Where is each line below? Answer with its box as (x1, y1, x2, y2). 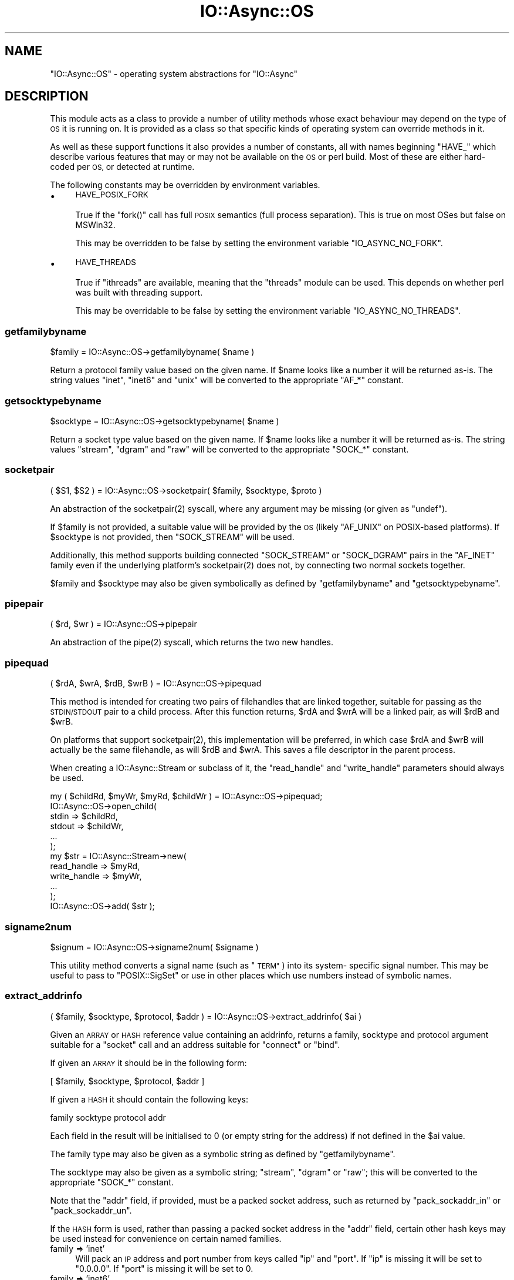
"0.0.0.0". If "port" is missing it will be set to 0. (75, 1263, 253, 1274)
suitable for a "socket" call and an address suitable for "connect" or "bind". (50, 1039, 340, 1050)
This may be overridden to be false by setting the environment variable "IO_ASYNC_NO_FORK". (75, 238, 443, 249)
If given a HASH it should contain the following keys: (50, 1094, 248, 1104)
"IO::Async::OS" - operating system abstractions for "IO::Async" (50, 68, 298, 79)
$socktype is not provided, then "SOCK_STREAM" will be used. (50, 531, 295, 542)
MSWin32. (75, 220, 116, 230)
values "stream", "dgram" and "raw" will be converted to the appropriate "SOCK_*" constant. (50, 444, 409, 454)
